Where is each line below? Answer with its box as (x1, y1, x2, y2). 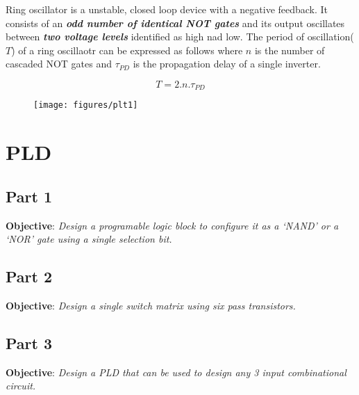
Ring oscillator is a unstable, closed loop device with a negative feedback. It (6, 2, 328, 16)
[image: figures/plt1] (33, 100, 138, 111)
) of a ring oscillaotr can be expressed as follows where (11, 42, 243, 57)
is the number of (254, 42, 325, 57)
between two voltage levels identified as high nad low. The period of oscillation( (6, 29, 354, 44)
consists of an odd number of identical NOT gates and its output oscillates (6, 15, 345, 30)
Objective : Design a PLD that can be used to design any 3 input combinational (6, 364, 347, 379)
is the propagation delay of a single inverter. (133, 56, 321, 71)
